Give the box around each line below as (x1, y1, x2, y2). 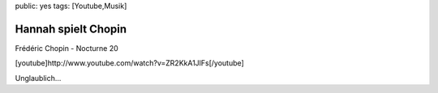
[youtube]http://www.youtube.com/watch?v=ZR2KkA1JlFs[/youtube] (15, 58, 245, 68)
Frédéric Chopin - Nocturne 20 (15, 43, 118, 53)
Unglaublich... (15, 73, 62, 82)
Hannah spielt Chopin (15, 22, 127, 36)
